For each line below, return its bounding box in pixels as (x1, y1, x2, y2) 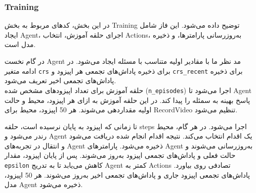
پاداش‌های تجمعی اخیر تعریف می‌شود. (4, 75, 116, 86)
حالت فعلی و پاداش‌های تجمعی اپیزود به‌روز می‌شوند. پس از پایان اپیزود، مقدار (4, 150, 236, 160)
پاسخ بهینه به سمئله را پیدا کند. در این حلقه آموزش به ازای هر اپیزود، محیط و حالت (4, 95, 251, 105)
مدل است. (4, 39, 36, 49)
